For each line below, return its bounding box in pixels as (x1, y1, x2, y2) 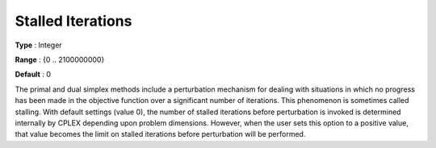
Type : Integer (15, 40, 62, 50)
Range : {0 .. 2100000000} (15, 55, 105, 64)
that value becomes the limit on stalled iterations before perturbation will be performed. (15, 129, 306, 139)
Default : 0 (15, 69, 52, 80)
